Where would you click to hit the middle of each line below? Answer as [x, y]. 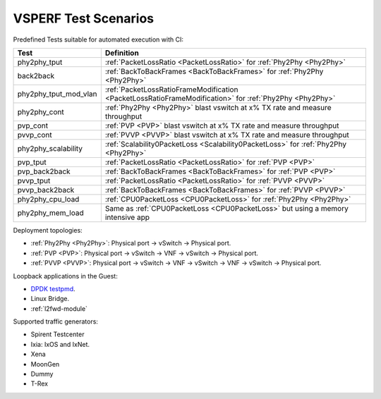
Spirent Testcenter [58, 334]
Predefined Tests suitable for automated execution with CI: [98, 39]
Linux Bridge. [50, 299]
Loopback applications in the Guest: [65, 276]
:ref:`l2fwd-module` [59, 308]
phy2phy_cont [41, 111]
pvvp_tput [34, 180]
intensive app [127, 217]
